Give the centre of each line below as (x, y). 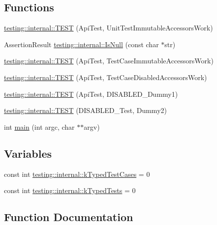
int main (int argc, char (39, 127)
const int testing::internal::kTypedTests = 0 (70, 190)
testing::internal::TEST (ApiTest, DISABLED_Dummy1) (91, 94)
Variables (28, 153)
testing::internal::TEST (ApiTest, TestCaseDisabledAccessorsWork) (106, 77)
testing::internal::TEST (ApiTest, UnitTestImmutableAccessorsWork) (108, 28)
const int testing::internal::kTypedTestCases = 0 (77, 174)
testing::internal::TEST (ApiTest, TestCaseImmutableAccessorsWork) (109, 61)
